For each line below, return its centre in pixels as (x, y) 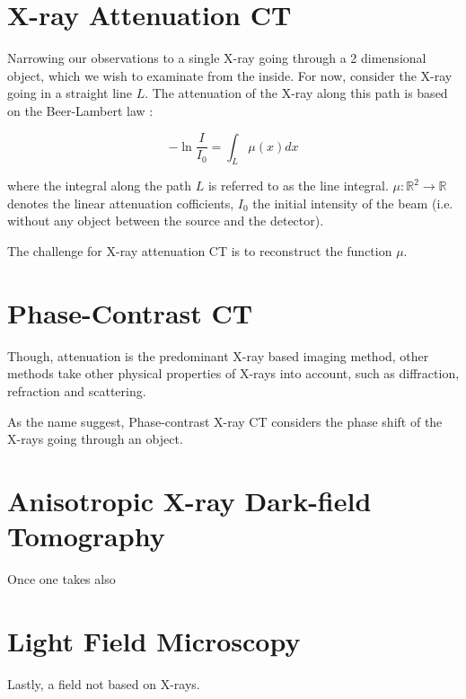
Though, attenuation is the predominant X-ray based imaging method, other (218, 355)
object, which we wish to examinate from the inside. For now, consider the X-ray (230, 75)
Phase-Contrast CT (130, 312)
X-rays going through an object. (95, 439)
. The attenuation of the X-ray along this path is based (296, 93)
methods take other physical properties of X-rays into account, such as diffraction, (233, 373)
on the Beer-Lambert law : (80, 110)
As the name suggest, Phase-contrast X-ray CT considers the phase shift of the (225, 421)
